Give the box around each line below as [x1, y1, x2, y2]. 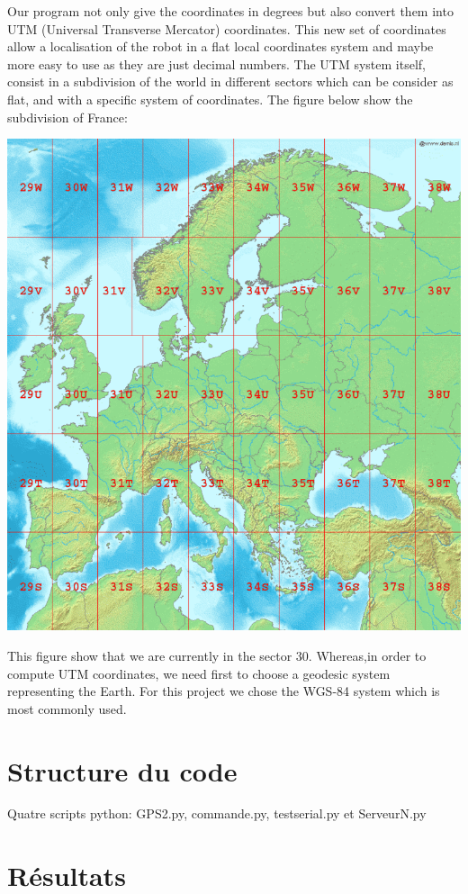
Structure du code [7, 752, 238, 789]
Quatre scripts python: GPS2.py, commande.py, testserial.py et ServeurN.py [7, 804, 427, 823]
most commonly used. [7, 699, 127, 718]
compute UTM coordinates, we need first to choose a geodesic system [7, 664, 391, 682]
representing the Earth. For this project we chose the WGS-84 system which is [7, 682, 440, 700]
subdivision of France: [7, 107, 128, 126]
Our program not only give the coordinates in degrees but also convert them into [7, 2, 454, 20]
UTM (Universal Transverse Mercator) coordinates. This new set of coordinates [7, 19, 446, 38]
